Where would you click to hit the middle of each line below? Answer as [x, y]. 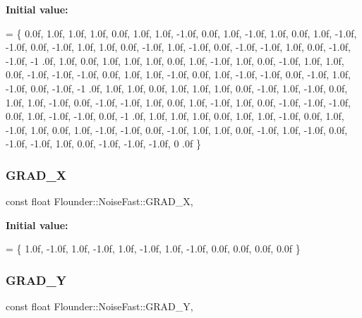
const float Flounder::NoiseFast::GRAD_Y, [99, 306]
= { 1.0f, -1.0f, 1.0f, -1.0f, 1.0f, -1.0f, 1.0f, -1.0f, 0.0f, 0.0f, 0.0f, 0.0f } [153, 249]
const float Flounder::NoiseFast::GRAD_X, [99, 201]
